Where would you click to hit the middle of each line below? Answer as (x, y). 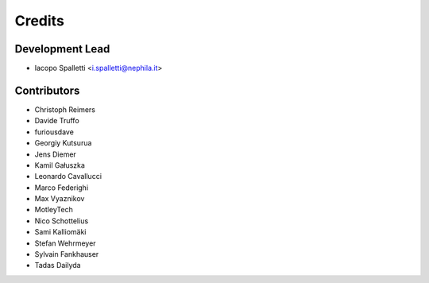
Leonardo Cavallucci (68, 176)
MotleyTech (54, 210)
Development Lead (62, 49)
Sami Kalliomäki (60, 232)
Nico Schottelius (62, 221)
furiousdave (54, 132)
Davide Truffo (57, 121)
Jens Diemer (56, 154)
